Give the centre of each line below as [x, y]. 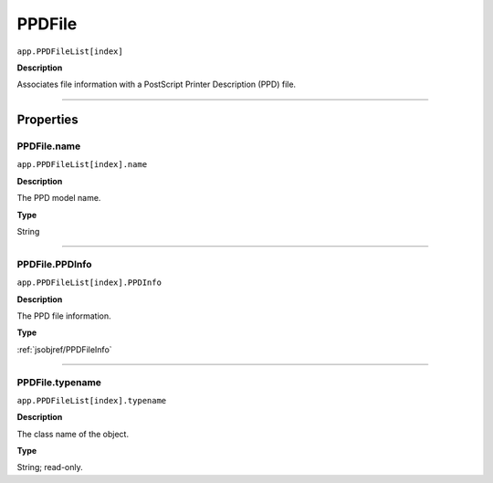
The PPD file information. [64, 316]
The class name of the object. [73, 434]
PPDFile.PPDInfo [54, 264]
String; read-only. [50, 467]
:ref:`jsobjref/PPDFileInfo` [65, 349]
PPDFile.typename [59, 382]
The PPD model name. [59, 198]
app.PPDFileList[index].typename [92, 400]
